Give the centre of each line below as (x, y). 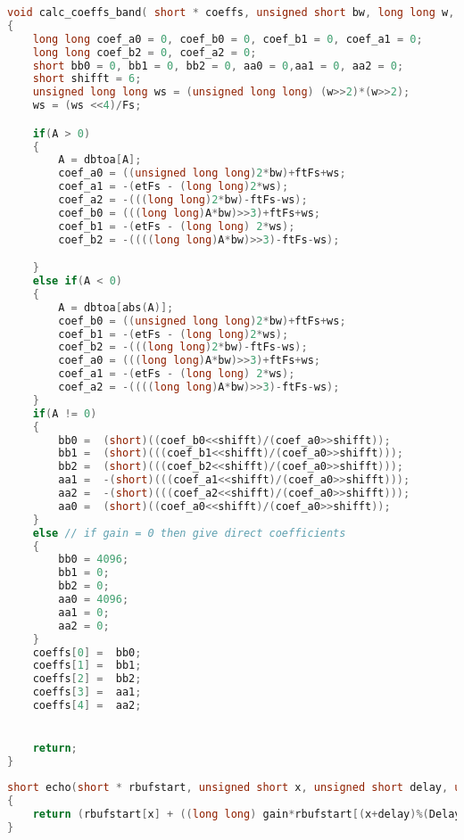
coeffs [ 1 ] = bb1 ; (87, 666)
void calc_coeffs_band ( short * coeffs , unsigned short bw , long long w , (231, 12)
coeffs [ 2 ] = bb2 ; (87, 679)
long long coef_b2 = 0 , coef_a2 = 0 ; (145, 52)
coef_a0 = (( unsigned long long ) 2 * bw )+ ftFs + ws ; (202, 173)
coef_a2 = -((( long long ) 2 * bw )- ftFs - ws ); (183, 200)
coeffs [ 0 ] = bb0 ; (87, 652)
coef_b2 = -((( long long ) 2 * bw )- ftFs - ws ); (183, 347)
